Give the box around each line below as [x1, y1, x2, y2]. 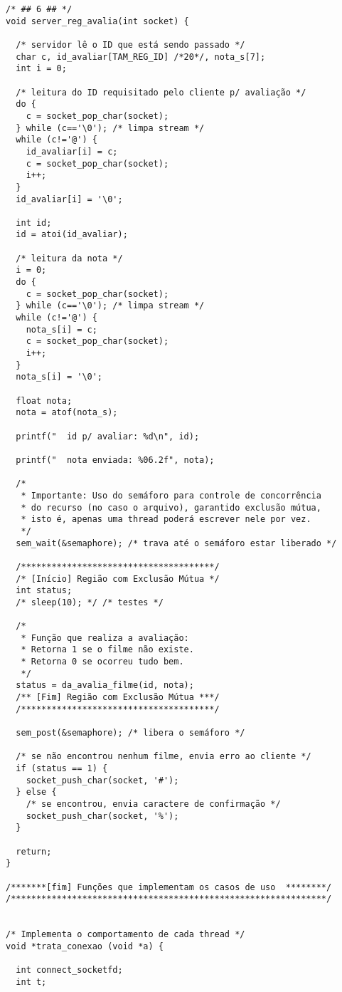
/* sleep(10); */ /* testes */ [16, 597, 164, 607]
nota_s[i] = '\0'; [16, 372, 103, 382]
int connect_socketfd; [16, 965, 123, 976]
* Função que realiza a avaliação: [21, 632, 189, 643]
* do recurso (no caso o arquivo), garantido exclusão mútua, [21, 502, 321, 513]
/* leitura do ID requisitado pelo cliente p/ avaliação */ [16, 87, 306, 98]
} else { [16, 787, 57, 798]
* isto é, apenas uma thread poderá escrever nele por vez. [21, 514, 311, 525]
